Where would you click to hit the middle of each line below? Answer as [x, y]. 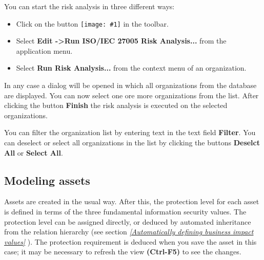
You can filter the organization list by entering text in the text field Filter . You [130, 132]
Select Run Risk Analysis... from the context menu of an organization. [131, 68]
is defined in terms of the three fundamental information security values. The [125, 211]
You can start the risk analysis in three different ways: [89, 6]
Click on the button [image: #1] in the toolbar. [92, 23]
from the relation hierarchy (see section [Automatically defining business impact [129, 232]
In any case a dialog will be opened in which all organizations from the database [130, 85]
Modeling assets [47, 180]
